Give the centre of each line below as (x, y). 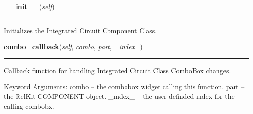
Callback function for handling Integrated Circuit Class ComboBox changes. (117, 70)
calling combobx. (29, 105)
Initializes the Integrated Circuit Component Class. (81, 30)
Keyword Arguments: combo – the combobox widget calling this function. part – (124, 86)
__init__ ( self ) (29, 6)
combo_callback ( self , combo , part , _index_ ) (73, 47)
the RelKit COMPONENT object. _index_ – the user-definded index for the (119, 96)
